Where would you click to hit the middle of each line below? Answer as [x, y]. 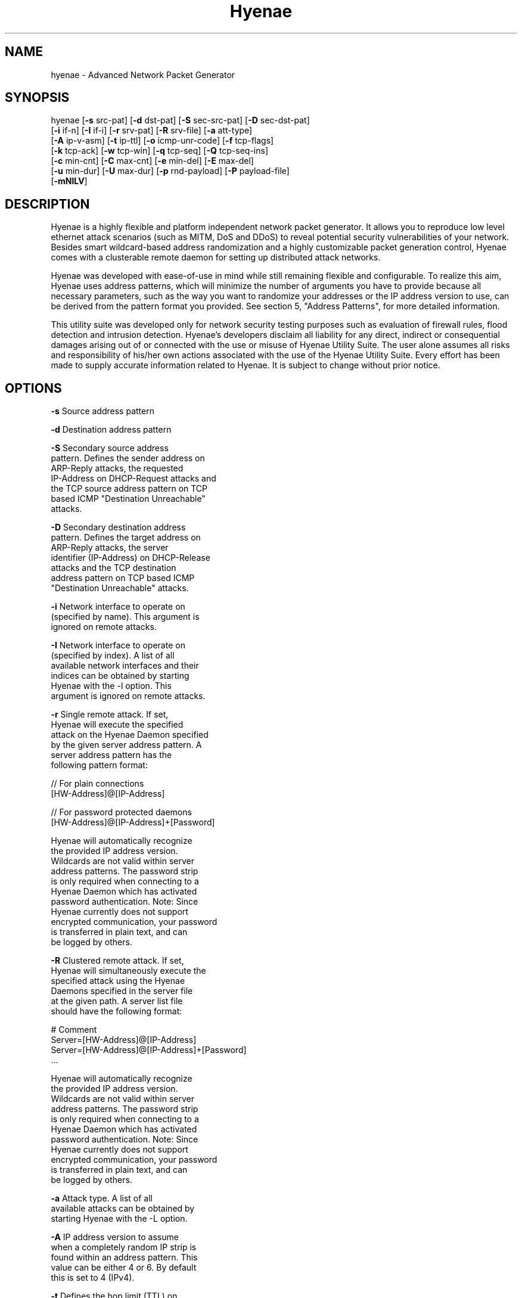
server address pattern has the [111, 755]
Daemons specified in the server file [122, 991]
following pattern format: [99, 765]
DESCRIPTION [47, 204]
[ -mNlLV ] [69, 181]
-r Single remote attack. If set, [110, 715]
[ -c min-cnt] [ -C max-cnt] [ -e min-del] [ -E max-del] [152, 161]
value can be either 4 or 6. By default [124, 1268]
